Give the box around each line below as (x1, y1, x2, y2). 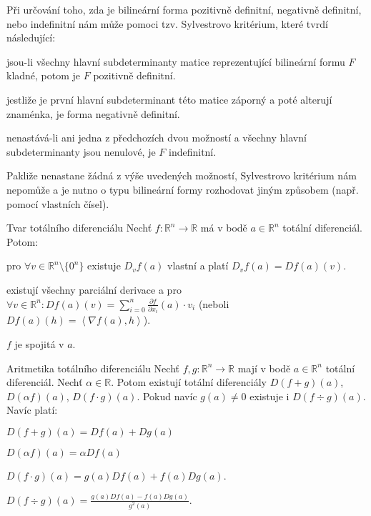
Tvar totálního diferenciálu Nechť (6, 220, 152, 235)
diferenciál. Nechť (6, 374, 83, 390)
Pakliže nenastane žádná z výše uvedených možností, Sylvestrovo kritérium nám (6, 168, 357, 183)
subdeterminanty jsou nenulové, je (6, 144, 156, 159)
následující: (6, 30, 56, 45)
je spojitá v (14, 337, 64, 352)
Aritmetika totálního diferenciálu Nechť (6, 360, 179, 375)
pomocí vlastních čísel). (6, 196, 109, 211)
